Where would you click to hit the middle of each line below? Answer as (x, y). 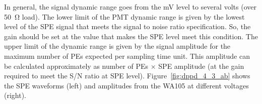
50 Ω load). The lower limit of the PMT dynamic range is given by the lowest (124, 16)
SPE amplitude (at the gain (201, 66)
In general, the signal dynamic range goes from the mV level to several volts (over (130, 7)
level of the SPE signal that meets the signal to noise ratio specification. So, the (127, 26)
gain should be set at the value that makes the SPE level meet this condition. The (131, 36)
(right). (15, 95)
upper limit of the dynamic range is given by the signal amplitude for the (117, 46)
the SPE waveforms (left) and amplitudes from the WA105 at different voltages (126, 85)
